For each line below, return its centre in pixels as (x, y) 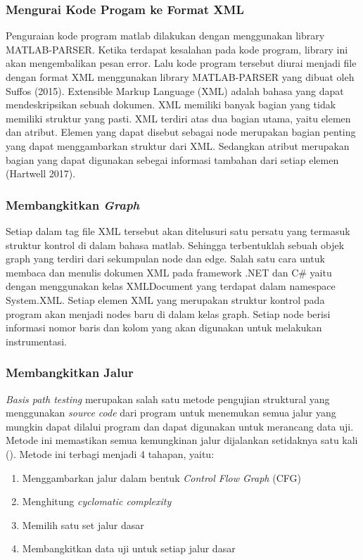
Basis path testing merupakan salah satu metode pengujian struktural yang (168, 399)
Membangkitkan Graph (73, 204)
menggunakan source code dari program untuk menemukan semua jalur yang (171, 413)
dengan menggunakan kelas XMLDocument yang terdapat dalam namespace (171, 286)
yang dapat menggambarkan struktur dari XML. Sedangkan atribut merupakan (178, 145)
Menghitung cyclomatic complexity (97, 501)
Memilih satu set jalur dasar (83, 524)
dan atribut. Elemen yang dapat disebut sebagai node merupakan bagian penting (181, 132)
